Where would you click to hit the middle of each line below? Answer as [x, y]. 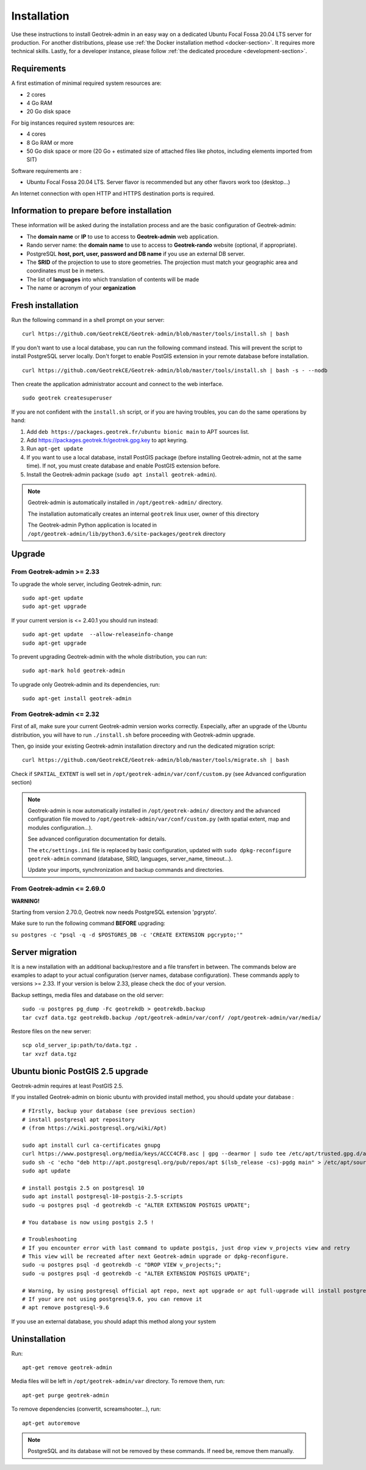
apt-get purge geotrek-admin [66, 1395]
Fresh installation [45, 305]
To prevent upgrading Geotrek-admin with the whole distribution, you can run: [109, 656]
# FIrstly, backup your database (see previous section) [109, 1111]
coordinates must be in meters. [66, 271]
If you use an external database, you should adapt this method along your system [114, 1321]
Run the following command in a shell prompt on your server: [88, 320]
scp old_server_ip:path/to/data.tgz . [80, 1045]
